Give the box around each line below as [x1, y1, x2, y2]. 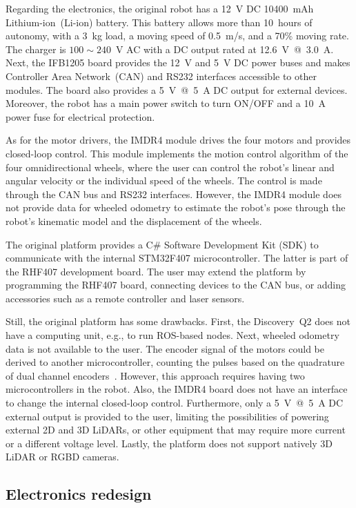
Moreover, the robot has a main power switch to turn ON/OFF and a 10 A [6, 96, 326, 110]
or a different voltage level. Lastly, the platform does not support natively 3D [6, 436, 333, 450]
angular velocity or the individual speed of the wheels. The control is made [6, 173, 322, 188]
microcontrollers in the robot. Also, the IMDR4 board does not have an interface [6, 382, 348, 396]
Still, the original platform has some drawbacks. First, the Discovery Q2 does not [6, 314, 350, 329]
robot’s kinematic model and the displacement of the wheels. [6, 213, 262, 228]
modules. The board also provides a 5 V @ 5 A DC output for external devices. [6, 82, 348, 97]
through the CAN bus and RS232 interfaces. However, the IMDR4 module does [6, 186, 342, 201]
